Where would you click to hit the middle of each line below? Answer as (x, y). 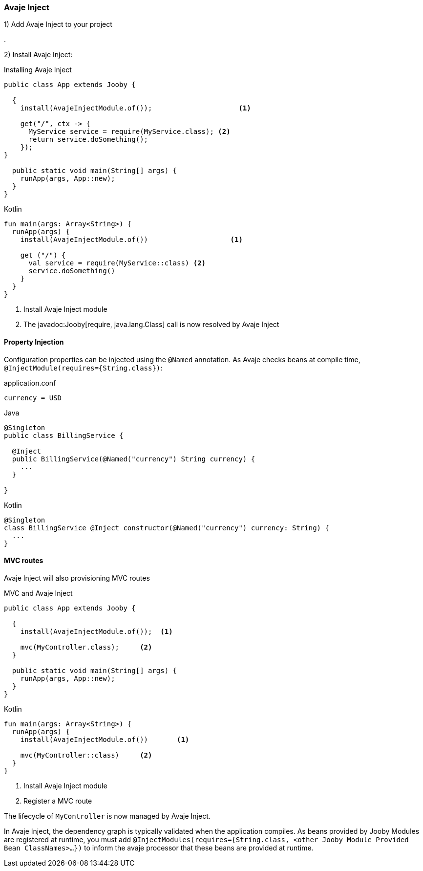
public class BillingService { (64, 435)
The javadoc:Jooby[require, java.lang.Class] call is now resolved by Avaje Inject (151, 325)
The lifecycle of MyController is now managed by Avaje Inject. (107, 816)
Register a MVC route (58, 801)
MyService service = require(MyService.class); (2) (129, 132)
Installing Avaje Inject (38, 70)
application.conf (30, 383)
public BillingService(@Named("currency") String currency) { (134, 459)
